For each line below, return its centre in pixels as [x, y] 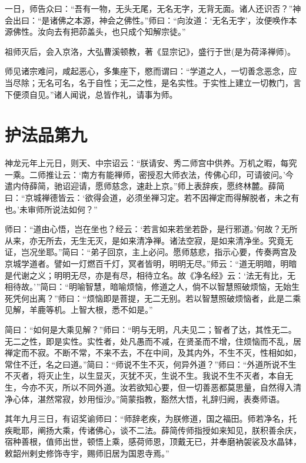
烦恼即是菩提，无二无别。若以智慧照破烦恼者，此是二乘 [194, 298]
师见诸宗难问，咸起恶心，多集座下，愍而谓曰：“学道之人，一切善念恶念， [147, 71]
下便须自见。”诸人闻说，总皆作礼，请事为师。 [91, 94]
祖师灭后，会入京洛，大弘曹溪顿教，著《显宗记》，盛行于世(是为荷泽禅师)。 [150, 51]
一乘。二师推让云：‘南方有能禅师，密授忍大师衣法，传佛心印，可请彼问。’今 [149, 174]
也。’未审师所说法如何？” [51, 209]
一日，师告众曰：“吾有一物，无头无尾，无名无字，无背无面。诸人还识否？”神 [153, 8]
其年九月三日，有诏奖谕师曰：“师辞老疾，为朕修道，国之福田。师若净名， [147, 419]
